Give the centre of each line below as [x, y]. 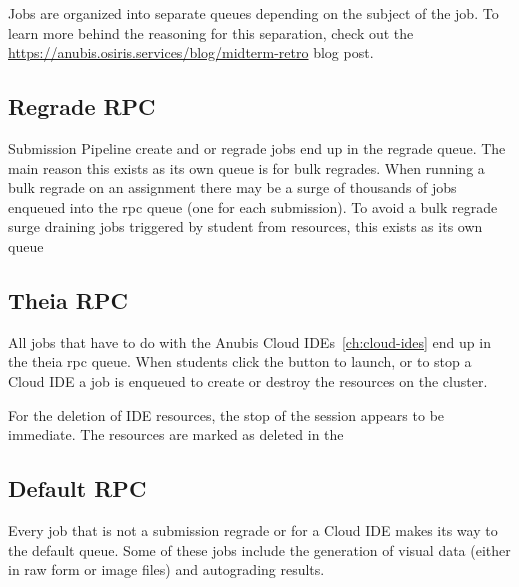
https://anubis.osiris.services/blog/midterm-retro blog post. [191, 52]
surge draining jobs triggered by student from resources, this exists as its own [245, 226]
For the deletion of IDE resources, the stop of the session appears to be [226, 414]
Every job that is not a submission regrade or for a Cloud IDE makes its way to [253, 529]
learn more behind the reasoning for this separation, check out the [211, 32]
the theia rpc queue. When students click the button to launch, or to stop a [240, 361]
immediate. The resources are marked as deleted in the [176, 434]
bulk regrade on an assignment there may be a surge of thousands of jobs [232, 187]
